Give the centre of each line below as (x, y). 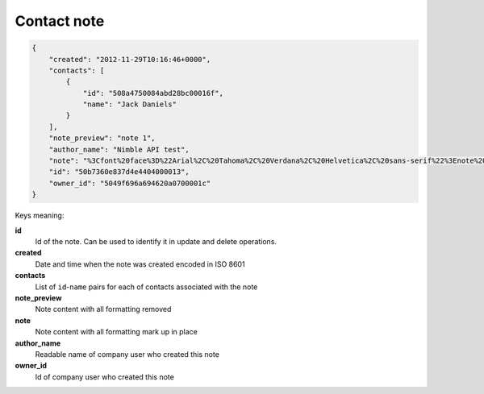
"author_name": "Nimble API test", (119, 149)
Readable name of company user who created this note (127, 354)
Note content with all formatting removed (103, 309)
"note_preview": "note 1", (102, 138)
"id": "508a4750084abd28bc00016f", (153, 93)
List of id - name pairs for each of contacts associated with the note (146, 287)
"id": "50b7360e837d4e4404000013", (119, 172)
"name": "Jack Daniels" (130, 104)
